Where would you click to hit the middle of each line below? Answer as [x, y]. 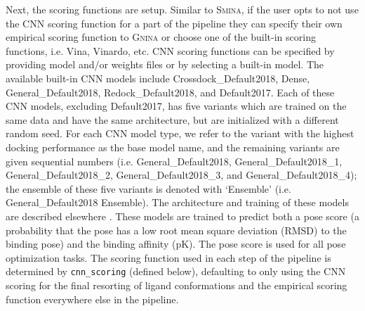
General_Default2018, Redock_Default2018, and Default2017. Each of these [170, 92]
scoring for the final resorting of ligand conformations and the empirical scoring [177, 285]
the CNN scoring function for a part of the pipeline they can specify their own [174, 23]
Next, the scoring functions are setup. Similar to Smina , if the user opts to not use [182, 9]
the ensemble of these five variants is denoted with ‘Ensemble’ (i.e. [148, 188]
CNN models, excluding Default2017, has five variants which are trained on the [176, 106]
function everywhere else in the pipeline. [92, 299]
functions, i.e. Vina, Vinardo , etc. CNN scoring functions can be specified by [170, 50]
